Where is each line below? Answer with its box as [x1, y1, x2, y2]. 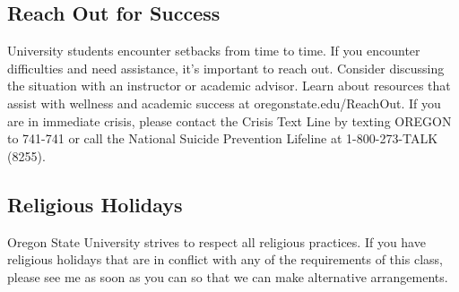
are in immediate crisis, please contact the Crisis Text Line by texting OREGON [7, 111, 452, 130]
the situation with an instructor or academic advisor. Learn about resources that [7, 76, 451, 95]
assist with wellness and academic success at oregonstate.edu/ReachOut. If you [7, 93, 441, 112]
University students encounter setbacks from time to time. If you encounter [7, 41, 420, 60]
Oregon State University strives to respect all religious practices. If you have [7, 232, 426, 251]
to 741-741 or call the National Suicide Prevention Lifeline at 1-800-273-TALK [7, 129, 438, 148]
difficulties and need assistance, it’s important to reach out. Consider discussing [7, 58, 445, 77]
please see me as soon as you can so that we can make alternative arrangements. [7, 267, 448, 286]
